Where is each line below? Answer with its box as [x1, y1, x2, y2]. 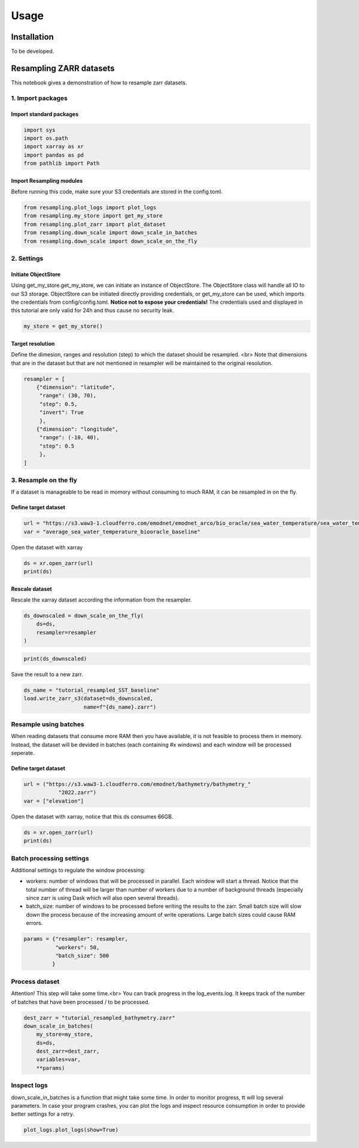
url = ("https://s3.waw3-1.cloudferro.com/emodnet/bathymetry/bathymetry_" [23, 781, 251, 788]
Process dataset [11, 977, 60, 986]
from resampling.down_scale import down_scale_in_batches [23, 229, 197, 236]
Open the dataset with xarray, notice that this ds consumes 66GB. [11, 812, 174, 820]
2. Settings [11, 254, 44, 262]
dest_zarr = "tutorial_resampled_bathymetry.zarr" [23, 1014, 176, 1021]
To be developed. [11, 48, 54, 55]
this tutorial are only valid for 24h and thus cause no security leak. [11, 307, 175, 314]
